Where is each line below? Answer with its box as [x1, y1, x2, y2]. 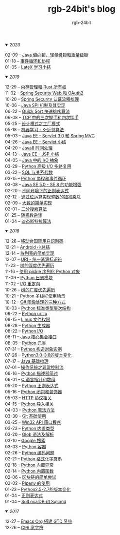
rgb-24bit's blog [48, 3, 116, 15]
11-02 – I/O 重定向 [5, 281, 40, 287]
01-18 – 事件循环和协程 [5, 58, 51, 64]
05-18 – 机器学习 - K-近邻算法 [5, 126, 64, 132]
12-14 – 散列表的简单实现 [5, 250, 55, 256]
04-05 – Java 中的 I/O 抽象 [5, 157, 58, 163]
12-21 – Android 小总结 [5, 244, 50, 250]
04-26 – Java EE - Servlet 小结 [5, 139, 67, 144]
